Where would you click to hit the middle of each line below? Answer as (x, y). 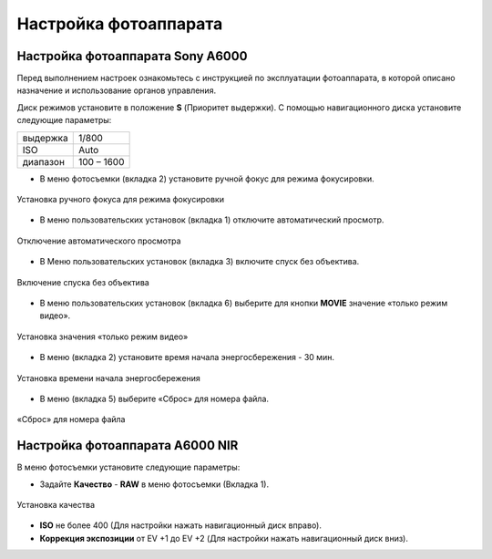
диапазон (44, 161)
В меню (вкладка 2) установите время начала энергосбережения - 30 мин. (187, 357)
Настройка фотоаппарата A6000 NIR (128, 445)
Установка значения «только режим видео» (102, 336)
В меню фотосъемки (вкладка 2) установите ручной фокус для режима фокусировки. (207, 179)
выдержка (45, 138)
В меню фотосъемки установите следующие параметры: (128, 467)
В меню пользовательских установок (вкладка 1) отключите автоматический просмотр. (212, 220)
